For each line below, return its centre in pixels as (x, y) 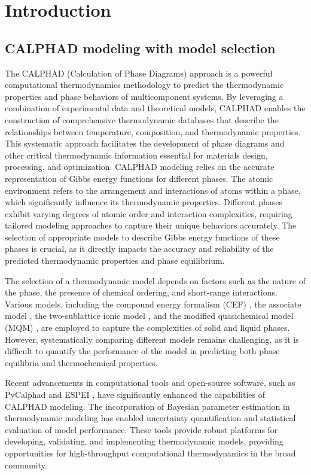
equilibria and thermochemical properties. (81, 362)
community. (26, 465)
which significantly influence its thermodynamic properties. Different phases (144, 202)
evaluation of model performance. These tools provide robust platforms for (141, 429)
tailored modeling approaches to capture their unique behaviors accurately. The (151, 225)
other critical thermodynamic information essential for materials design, (136, 155)
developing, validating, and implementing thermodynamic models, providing (144, 441)
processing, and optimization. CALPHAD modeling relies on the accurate (140, 167)
